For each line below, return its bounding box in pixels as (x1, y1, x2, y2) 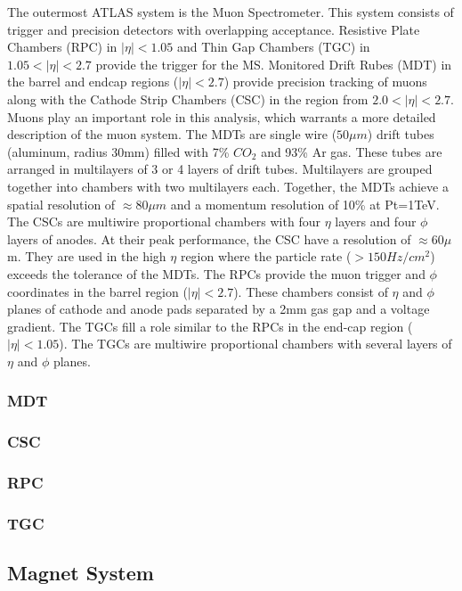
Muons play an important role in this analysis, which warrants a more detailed (7, 107, 436, 126)
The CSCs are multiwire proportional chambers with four (7, 212, 320, 231)
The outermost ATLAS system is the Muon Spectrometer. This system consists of (7, 3, 454, 21)
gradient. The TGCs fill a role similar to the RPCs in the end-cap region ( (7, 316, 413, 335)
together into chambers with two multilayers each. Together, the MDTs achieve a (7, 176, 449, 195)
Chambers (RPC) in (7, 37, 118, 56)
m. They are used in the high (7, 247, 166, 266)
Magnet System (7, 559, 154, 587)
